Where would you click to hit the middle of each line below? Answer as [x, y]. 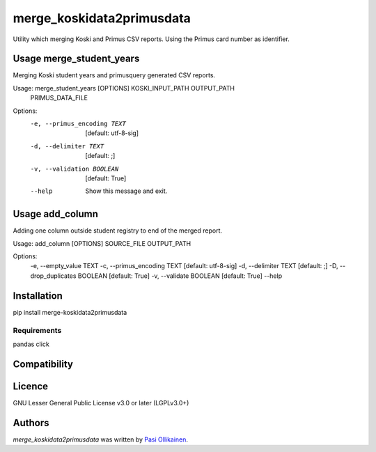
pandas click [31, 344]
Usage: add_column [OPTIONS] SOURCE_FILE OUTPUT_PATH [102, 243]
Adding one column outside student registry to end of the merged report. [118, 231]
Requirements [37, 330]
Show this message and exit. [126, 191]
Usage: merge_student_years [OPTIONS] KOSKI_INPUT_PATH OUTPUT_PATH [124, 88]
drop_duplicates [53, 276]
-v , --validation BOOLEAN [75, 169]
